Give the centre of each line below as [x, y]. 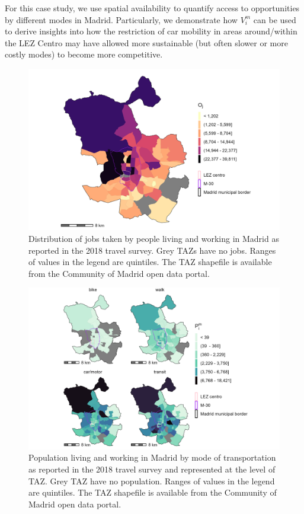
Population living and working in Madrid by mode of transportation [152, 457]
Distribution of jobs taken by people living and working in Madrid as [154, 239]
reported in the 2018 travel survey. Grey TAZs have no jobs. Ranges [152, 250]
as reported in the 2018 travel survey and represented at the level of [152, 469]
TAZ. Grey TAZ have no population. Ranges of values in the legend [152, 481]
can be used [275, 19]
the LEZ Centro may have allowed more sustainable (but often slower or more [146, 42]
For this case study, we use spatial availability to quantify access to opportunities [152, 8]
